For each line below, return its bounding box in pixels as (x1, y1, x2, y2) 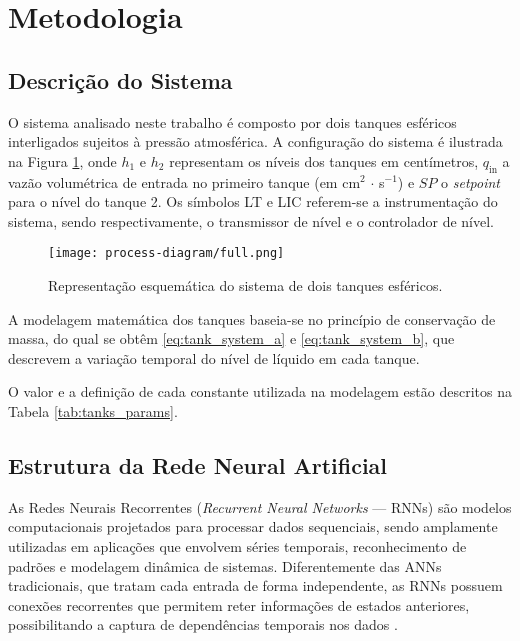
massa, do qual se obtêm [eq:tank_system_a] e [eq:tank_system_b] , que (8, 328, 455, 349)
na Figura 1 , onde (8, 150, 117, 171)
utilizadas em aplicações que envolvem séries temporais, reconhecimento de (8, 535, 467, 556)
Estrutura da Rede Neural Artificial (8, 449, 388, 480)
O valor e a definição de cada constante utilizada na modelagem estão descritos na (8, 381, 512, 402)
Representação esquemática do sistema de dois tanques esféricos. (48, 275, 443, 295)
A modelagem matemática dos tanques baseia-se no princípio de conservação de (8, 308, 496, 329)
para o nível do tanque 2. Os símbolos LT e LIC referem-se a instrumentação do (8, 191, 498, 212)
